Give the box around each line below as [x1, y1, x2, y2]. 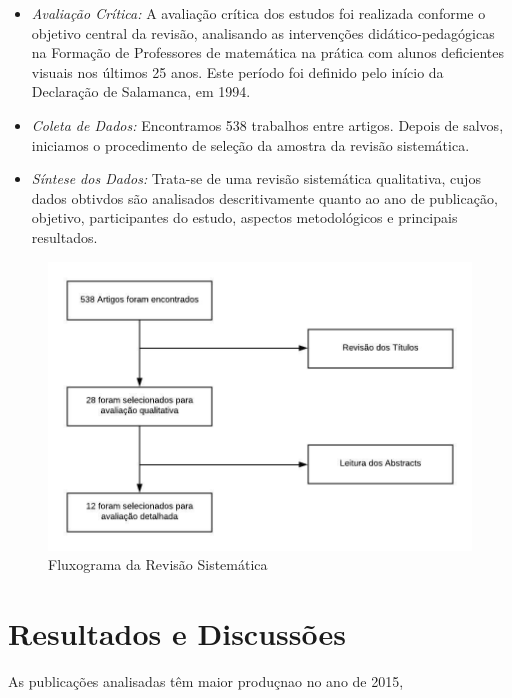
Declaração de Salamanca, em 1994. [31, 81, 251, 102]
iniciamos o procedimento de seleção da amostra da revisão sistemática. [31, 134, 470, 155]
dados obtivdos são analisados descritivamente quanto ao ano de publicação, [31, 187, 498, 208]
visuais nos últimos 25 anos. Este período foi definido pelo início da [31, 61, 444, 82]
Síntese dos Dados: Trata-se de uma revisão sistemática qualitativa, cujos [31, 168, 481, 189]
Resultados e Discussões [8, 612, 346, 653]
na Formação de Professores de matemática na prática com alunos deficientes [31, 42, 505, 63]
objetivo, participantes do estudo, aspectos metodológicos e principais [31, 207, 458, 228]
